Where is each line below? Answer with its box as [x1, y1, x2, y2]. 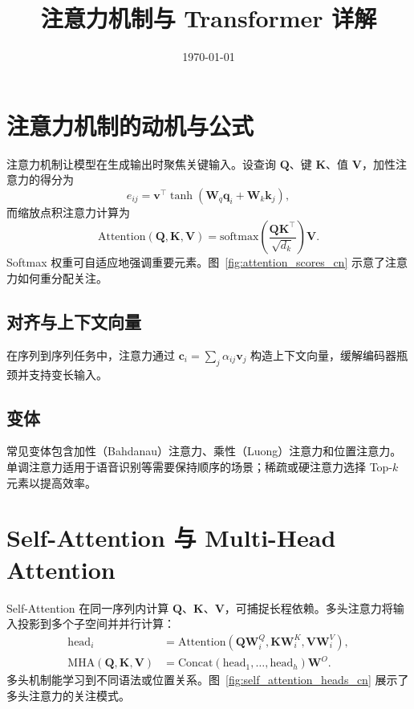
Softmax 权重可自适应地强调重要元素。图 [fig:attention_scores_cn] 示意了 [6, 254, 385, 271]
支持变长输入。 [28, 365, 108, 382]
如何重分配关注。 [17, 270, 108, 287]
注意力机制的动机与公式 [6, 108, 254, 141]
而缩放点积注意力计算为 [6, 203, 130, 220]
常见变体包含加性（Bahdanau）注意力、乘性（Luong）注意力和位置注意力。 [6, 442, 402, 459]
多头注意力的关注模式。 [6, 687, 130, 703]
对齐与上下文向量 [6, 309, 141, 334]
